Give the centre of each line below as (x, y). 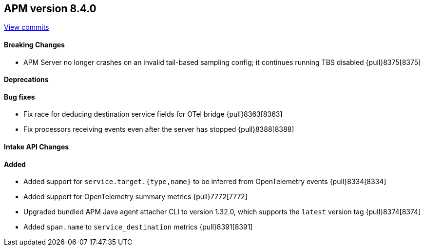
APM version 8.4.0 (50, 9)
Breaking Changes (34, 45)
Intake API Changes (37, 147)
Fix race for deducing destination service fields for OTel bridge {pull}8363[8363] (153, 114)
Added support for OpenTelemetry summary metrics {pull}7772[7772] (135, 197)
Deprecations (26, 80)
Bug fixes (19, 97)
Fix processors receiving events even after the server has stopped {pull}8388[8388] (159, 129)
